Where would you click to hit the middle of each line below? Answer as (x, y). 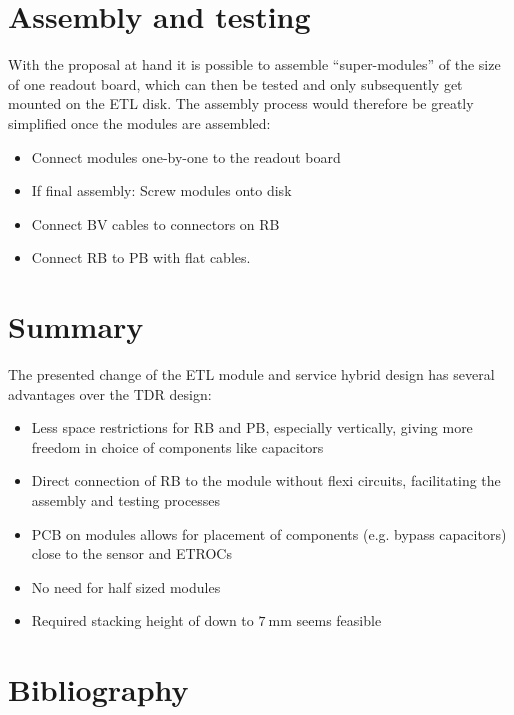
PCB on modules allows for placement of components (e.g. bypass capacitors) (269, 533)
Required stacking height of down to (142, 620)
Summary (76, 326)
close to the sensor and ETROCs (131, 553)
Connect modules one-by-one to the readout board (186, 156)
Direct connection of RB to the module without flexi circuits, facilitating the (266, 480)
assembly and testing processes (126, 499)
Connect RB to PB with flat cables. (141, 257)
